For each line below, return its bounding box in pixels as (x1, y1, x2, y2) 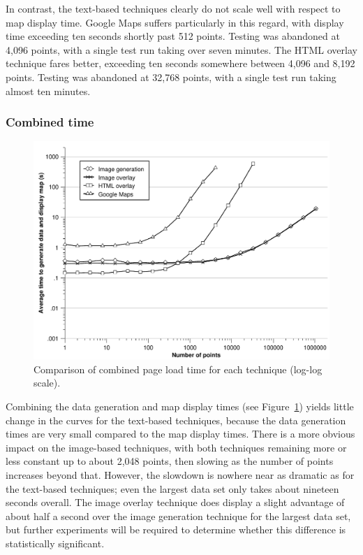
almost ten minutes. (6, 83, 91, 98)
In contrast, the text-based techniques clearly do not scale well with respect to (6, 1, 341, 15)
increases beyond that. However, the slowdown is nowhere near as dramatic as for (6, 467, 355, 482)
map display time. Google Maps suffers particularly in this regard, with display (6, 15, 344, 29)
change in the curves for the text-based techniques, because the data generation (6, 412, 346, 427)
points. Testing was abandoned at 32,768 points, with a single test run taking (6, 69, 336, 84)
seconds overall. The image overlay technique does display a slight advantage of (6, 495, 345, 510)
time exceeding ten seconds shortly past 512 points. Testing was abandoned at (6, 29, 340, 43)
